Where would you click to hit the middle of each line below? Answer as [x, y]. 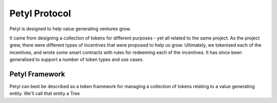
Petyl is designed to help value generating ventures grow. [70, 29]
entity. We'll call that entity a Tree [45, 94]
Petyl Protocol [40, 13]
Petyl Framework [37, 74]
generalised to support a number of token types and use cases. [76, 59]
